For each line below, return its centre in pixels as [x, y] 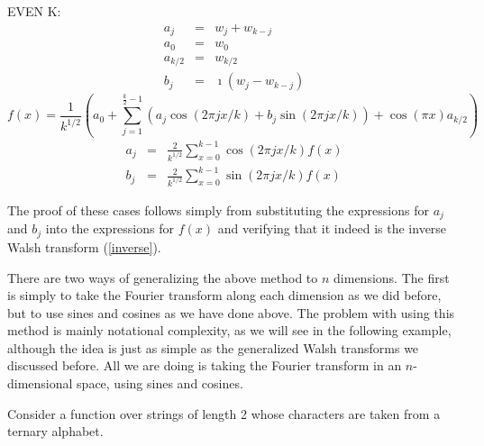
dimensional [40, 383]
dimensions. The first [392, 277]
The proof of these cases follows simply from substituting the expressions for [218, 210]
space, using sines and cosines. [160, 383]
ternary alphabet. [55, 431]
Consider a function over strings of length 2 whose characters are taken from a [224, 413]
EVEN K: [34, 11]
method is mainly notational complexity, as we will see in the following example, [229, 330]
